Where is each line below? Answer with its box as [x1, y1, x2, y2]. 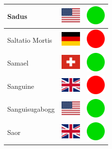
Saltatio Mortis [7, 34, 52, 45]
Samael [7, 58, 29, 68]
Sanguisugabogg [7, 104, 55, 114]
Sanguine [7, 81, 34, 91]
